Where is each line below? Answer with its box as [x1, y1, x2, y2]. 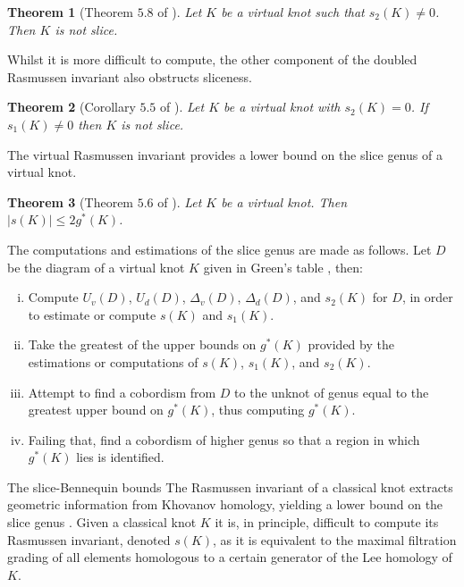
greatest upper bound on [28, 400, 164, 419]
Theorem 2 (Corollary [7, 97, 136, 116]
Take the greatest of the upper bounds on [28, 335, 257, 354]
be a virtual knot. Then [221, 192, 348, 211]
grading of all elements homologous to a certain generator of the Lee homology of [7, 548, 452, 566]
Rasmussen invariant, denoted [7, 530, 171, 549]
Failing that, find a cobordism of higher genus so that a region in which [28, 430, 420, 449]
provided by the [308, 335, 394, 354]
